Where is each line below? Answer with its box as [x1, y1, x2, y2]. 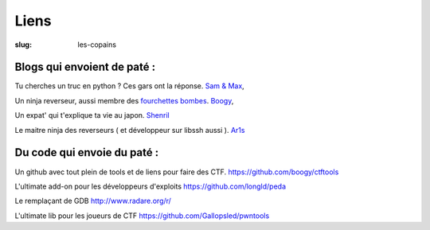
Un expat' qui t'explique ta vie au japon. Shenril [14, 111, 170, 120]
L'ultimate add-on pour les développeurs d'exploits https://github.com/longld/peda [14, 181, 287, 191]
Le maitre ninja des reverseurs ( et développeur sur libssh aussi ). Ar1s [14, 125, 245, 134]
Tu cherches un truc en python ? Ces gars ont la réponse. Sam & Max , [14, 81, 244, 91]
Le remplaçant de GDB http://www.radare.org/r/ [14, 196, 171, 206]
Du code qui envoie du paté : [14, 146, 159, 159]
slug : [14, 40, 32, 49]
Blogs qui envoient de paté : [14, 60, 156, 74]
